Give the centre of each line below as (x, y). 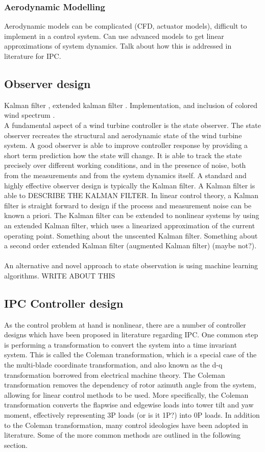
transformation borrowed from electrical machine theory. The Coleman (115, 374)
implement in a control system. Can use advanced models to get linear (114, 36)
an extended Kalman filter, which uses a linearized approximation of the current (130, 225)
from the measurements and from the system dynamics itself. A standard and (125, 175)
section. (16, 445)
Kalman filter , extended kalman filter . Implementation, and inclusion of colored (131, 105)
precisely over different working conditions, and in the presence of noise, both (125, 165)
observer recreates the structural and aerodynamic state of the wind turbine (123, 135)
